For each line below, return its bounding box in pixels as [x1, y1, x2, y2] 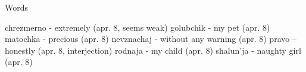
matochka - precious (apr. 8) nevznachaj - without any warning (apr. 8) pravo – [5, 32, 296, 45]
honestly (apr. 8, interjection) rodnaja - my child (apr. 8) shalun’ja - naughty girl [5, 44, 301, 56]
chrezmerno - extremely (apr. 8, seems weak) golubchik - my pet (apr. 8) [5, 21, 270, 33]
